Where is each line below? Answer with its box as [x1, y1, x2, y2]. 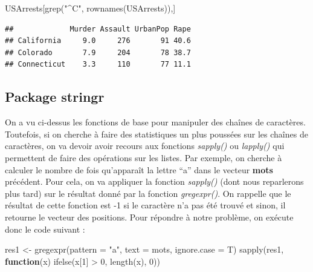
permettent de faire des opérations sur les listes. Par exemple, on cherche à [5, 151, 282, 164]
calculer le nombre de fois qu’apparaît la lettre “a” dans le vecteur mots [5, 163, 273, 176]
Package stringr [5, 87, 105, 106]
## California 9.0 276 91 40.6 [5, 36, 191, 45]
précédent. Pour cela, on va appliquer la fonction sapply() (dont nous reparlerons [5, 175, 304, 188]
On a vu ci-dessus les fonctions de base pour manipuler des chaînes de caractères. [5, 116, 306, 128]
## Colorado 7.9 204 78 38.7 [5, 48, 191, 57]
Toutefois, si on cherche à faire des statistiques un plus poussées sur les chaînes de [5, 127, 308, 140]
